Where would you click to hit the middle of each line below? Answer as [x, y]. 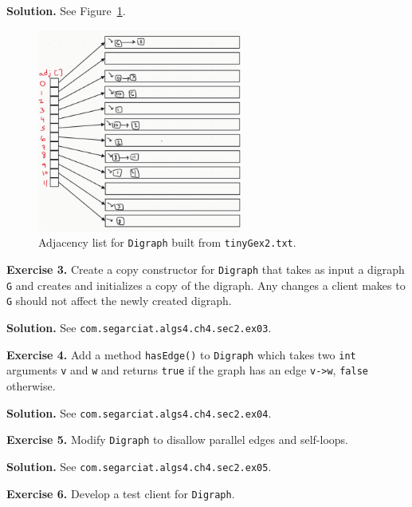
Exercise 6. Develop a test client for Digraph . [121, 493]
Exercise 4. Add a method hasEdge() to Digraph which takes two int [181, 354]
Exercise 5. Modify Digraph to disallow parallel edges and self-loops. [177, 440]
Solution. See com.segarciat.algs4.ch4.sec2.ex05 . [139, 466]
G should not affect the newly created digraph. [119, 301]
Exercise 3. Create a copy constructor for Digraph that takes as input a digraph [206, 269]
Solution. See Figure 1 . [66, 10]
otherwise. [31, 385]
